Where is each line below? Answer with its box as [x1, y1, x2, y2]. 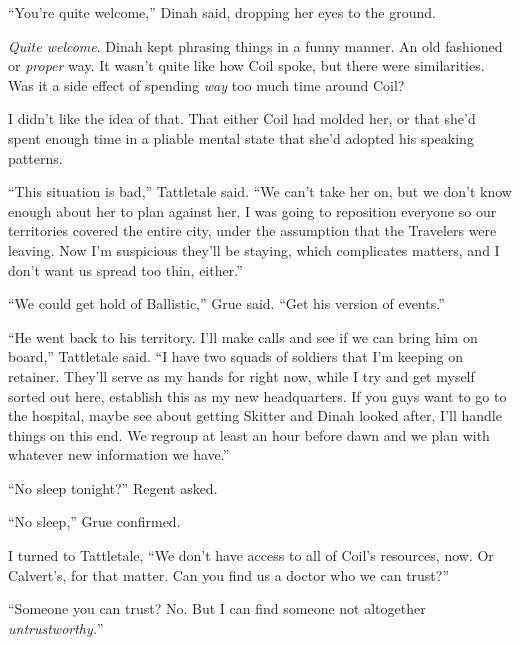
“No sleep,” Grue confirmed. [8, 511, 181, 532]
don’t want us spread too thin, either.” [8, 259, 243, 280]
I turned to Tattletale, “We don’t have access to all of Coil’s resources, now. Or [8, 545, 494, 566]
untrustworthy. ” [8, 617, 104, 638]
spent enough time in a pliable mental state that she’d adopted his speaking [8, 127, 474, 148]
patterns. [8, 147, 63, 168]
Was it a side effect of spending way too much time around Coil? [8, 74, 405, 95]
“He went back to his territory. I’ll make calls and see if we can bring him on [8, 326, 478, 347]
